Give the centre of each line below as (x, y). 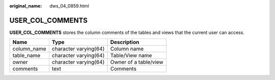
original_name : (26, 6)
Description (125, 42)
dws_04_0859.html (69, 6)
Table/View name (131, 56)
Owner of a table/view (137, 62)
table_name (26, 56)
